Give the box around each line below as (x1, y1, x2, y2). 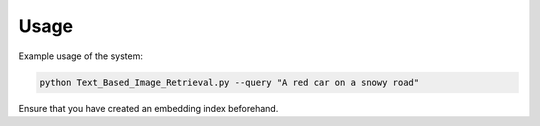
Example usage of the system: (18, 50, 144, 62)
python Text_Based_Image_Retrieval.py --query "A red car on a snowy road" (39, 76, 420, 88)
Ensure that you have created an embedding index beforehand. (18, 102, 279, 114)
